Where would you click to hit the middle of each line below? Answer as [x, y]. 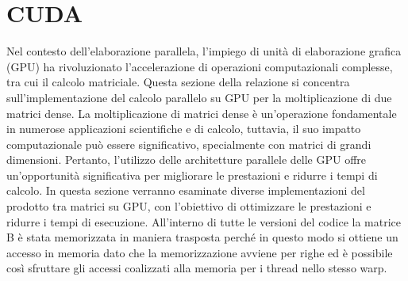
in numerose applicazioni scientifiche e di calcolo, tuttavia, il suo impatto [184, 129]
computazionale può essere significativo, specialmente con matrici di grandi [189, 144]
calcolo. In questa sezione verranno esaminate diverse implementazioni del [186, 190]
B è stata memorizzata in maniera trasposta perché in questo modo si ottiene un [202, 237]
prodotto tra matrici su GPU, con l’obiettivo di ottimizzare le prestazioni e [189, 206]
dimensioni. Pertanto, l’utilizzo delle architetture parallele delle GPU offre [187, 159]
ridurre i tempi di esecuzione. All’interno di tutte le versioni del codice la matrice [204, 221]
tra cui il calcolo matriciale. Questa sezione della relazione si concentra [178, 82]
